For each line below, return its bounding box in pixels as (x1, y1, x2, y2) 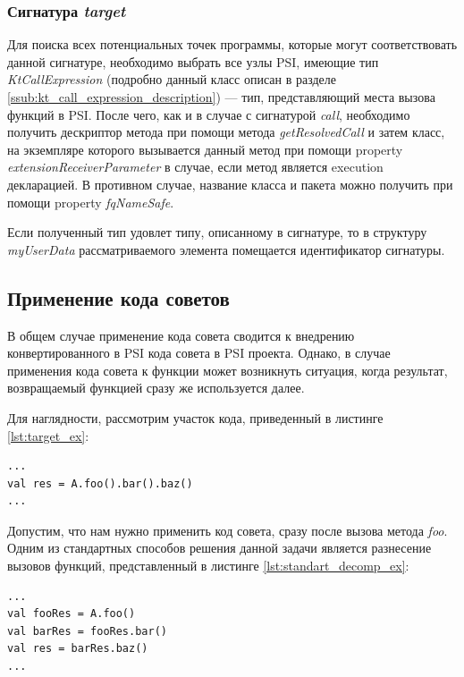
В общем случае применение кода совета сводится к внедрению (7, 326, 355, 344)
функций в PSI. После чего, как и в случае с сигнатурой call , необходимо (7, 105, 410, 123)
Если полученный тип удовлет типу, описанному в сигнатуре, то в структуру (7, 223, 427, 241)
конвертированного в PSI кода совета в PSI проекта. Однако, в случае (7, 343, 391, 362)
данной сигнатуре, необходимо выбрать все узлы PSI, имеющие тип (7, 52, 379, 71)
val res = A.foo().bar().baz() (7, 477, 193, 490)
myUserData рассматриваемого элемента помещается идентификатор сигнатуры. (7, 240, 445, 258)
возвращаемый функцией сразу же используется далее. (7, 378, 305, 397)
